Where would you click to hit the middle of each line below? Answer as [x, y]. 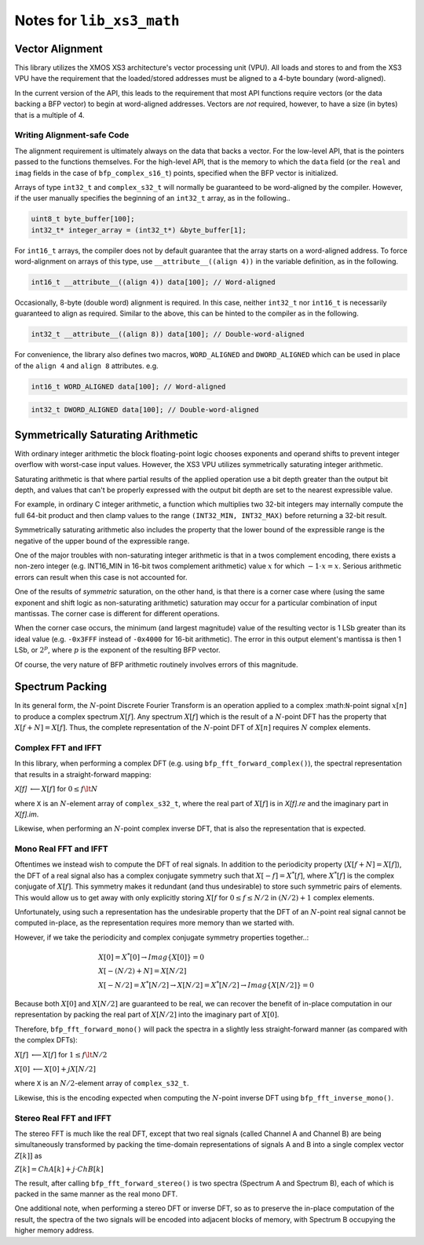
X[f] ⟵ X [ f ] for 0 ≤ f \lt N [56, 789]
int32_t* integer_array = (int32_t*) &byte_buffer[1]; [139, 230]
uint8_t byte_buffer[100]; [83, 219]
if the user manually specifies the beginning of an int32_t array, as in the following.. [152, 198]
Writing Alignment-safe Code [72, 135]
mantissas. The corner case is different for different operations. [117, 613]
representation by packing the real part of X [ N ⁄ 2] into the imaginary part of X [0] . [147, 1015]
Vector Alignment [58, 48]
